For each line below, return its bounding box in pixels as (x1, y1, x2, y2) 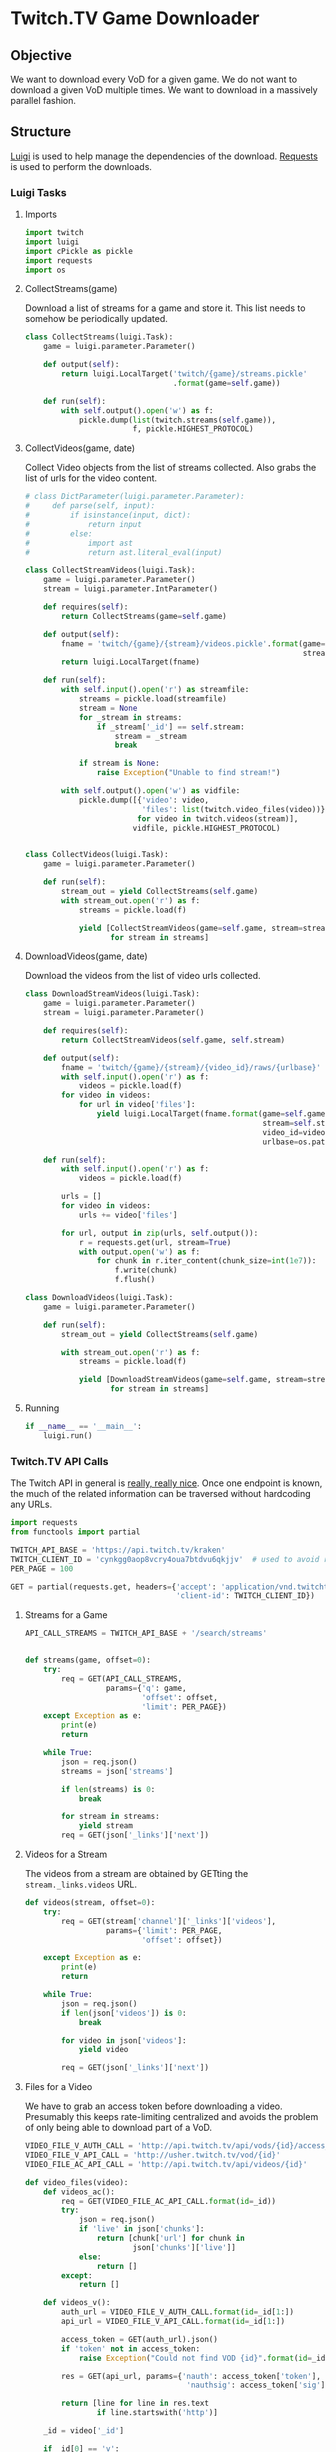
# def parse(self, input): (24, 501, 156, 511)
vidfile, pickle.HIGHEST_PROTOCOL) (132, 823, 281, 833)
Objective (10, 47, 73, 64)
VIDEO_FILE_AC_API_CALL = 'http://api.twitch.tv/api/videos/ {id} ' (24, 2159, 308, 2169)
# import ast (24, 538, 133, 548)
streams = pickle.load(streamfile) (78, 694, 227, 704)
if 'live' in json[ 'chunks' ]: (78, 2224, 205, 2234)
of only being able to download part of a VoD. (24, 2122, 213, 2134)
